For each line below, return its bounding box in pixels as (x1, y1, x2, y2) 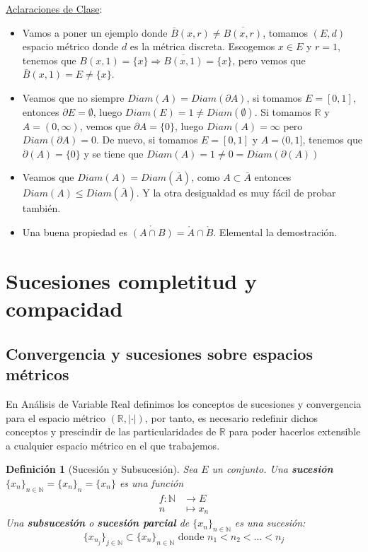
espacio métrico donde (22, 39, 119, 54)
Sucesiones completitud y (6, 266, 257, 295)
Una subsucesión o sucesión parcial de (6, 515, 190, 530)
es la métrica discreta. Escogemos (130, 39, 275, 54)
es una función (119, 475, 184, 490)
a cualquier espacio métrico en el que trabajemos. (6, 438, 220, 452)
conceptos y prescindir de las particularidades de (6, 424, 217, 439)
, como (191, 170, 220, 184)
